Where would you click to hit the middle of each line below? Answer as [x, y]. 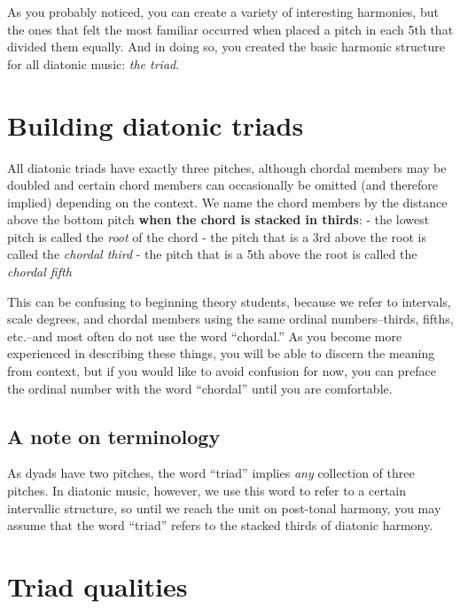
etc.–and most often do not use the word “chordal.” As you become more [205, 336]
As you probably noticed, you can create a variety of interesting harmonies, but [223, 12]
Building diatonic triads [156, 125]
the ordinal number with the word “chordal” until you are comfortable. [200, 388]
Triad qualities [97, 586]
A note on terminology [114, 436]
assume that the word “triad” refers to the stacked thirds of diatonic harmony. [220, 525]
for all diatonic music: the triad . [94, 63]
